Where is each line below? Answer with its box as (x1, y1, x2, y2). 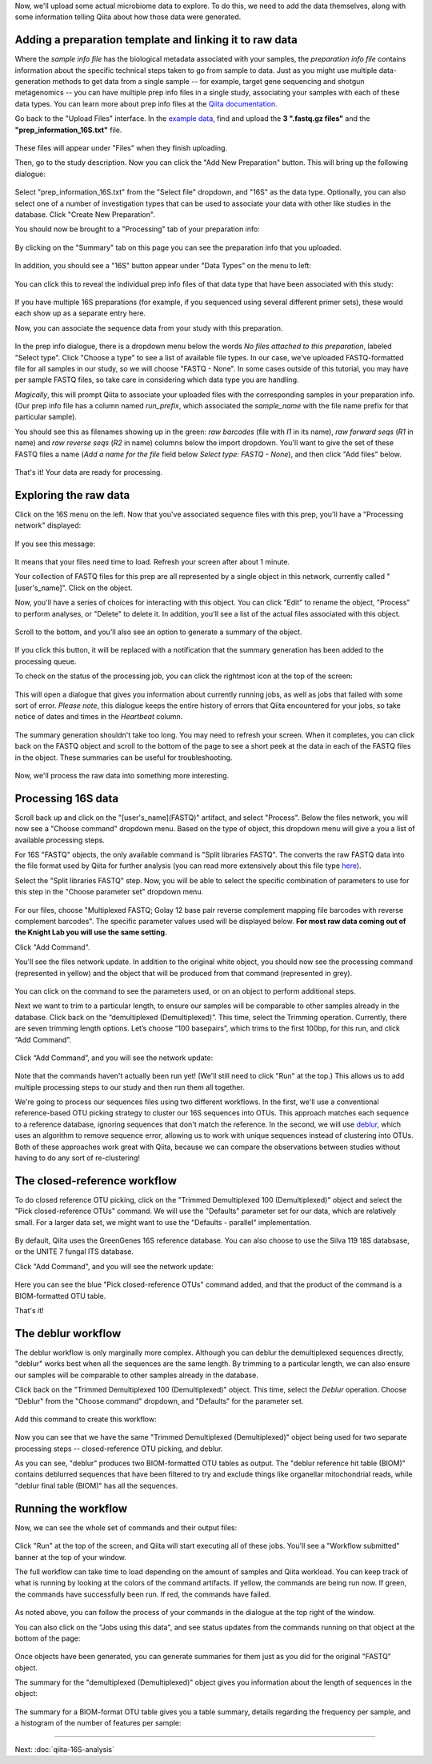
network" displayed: (14, 520, 82, 530)
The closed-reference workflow (14, 1174, 178, 1187)
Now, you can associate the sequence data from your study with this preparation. (14, 323, 283, 332)
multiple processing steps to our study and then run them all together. (14, 1082, 246, 1092)
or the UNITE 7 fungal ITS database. (14, 1247, 134, 1256)
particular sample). (14, 412, 78, 422)
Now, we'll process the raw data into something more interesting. (14, 770, 230, 780)
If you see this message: (14, 539, 96, 548)
